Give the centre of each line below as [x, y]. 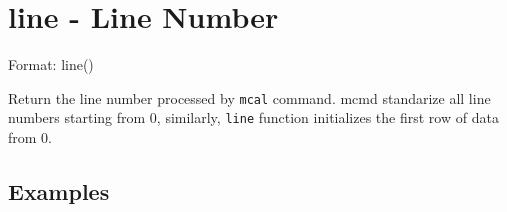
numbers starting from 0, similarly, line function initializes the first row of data [253, 117]
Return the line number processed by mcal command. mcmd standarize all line [249, 97]
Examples [59, 191]
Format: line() [51, 64]
